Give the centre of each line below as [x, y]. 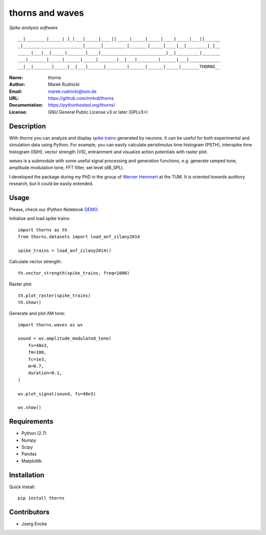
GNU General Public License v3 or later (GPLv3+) [98, 112]
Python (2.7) [34, 433]
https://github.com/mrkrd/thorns [81, 98]
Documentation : [26, 105]
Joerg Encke [34, 524]
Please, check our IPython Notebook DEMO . [54, 209]
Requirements [31, 422]
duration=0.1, [45, 373]
